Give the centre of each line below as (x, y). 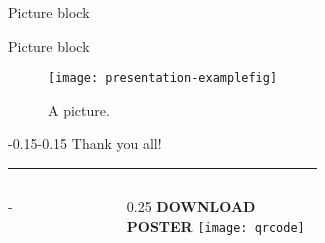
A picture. (79, 109)
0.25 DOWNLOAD (191, 206)
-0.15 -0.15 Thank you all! (85, 143)
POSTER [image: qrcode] (215, 225)
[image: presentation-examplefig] (163, 78)
